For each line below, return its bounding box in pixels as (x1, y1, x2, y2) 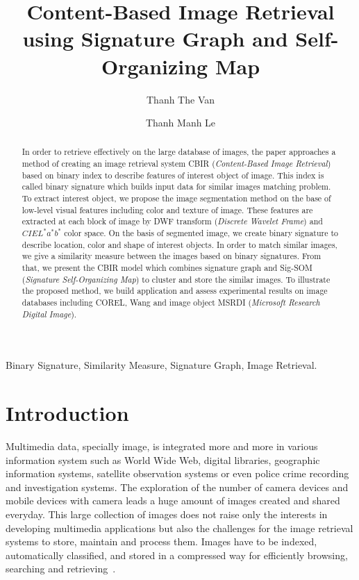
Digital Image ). (22, 308, 77, 320)
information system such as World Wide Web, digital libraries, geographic (6, 452, 320, 467)
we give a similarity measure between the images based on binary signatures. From (22, 250, 322, 262)
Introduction (6, 399, 129, 427)
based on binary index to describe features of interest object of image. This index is (22, 169, 324, 181)
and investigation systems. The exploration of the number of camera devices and (6, 479, 349, 494)
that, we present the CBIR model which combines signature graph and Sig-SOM (22, 262, 312, 274)
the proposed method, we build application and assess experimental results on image (22, 285, 328, 297)
